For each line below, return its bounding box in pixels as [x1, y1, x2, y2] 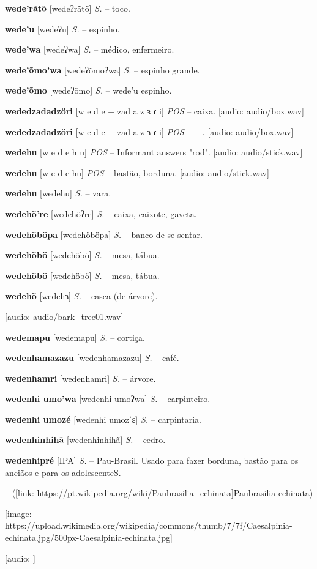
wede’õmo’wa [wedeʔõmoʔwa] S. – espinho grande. [5, 63, 200, 76]
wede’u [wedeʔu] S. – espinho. [5, 22, 120, 35]
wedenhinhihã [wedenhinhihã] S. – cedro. [5, 433, 166, 446]
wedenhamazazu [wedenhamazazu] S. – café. [5, 351, 179, 364]
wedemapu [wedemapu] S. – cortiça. [5, 330, 145, 343]
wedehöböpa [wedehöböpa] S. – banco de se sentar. [5, 228, 203, 240]
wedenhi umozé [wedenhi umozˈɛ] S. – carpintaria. [5, 412, 201, 425]
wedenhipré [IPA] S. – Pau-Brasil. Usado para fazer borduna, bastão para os [5, 454, 299, 467]
